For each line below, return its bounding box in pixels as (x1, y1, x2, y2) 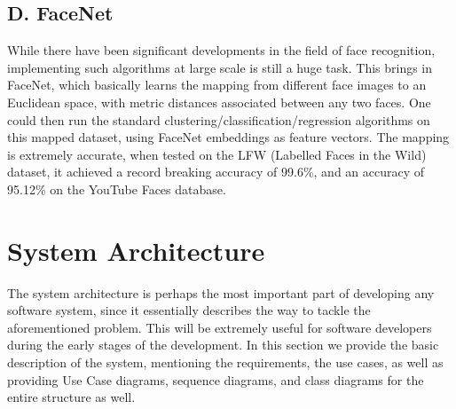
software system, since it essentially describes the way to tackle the (7, 301, 371, 319)
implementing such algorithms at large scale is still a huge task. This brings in (7, 58, 433, 76)
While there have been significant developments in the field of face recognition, (7, 41, 436, 59)
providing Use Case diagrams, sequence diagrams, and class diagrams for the (7, 370, 424, 389)
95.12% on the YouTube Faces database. (7, 179, 226, 198)
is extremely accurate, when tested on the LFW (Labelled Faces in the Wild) (7, 145, 427, 163)
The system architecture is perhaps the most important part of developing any (7, 283, 435, 302)
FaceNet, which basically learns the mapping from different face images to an (7, 75, 427, 94)
